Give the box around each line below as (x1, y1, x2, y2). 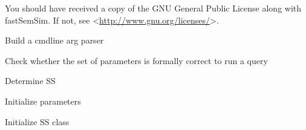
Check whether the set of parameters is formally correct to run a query (5, 54, 268, 67)
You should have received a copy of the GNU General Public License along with (5, 2, 302, 14)
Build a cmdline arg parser (5, 34, 104, 47)
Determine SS (5, 74, 56, 87)
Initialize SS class (5, 115, 70, 128)
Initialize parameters (5, 94, 81, 107)
